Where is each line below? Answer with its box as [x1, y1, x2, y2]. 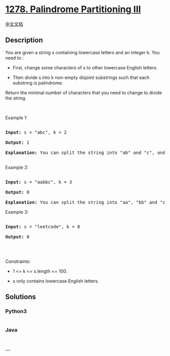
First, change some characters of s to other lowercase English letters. [12, 64, 158, 70]
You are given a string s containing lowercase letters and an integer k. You [5, 49, 160, 55]
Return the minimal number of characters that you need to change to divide [5, 90, 162, 96]
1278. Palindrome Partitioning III [5, 4, 141, 15]
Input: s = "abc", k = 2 [5, 129, 67, 135]
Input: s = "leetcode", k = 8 [5, 224, 80, 229]
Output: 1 [5, 139, 29, 145]
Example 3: [5, 209, 29, 215]
